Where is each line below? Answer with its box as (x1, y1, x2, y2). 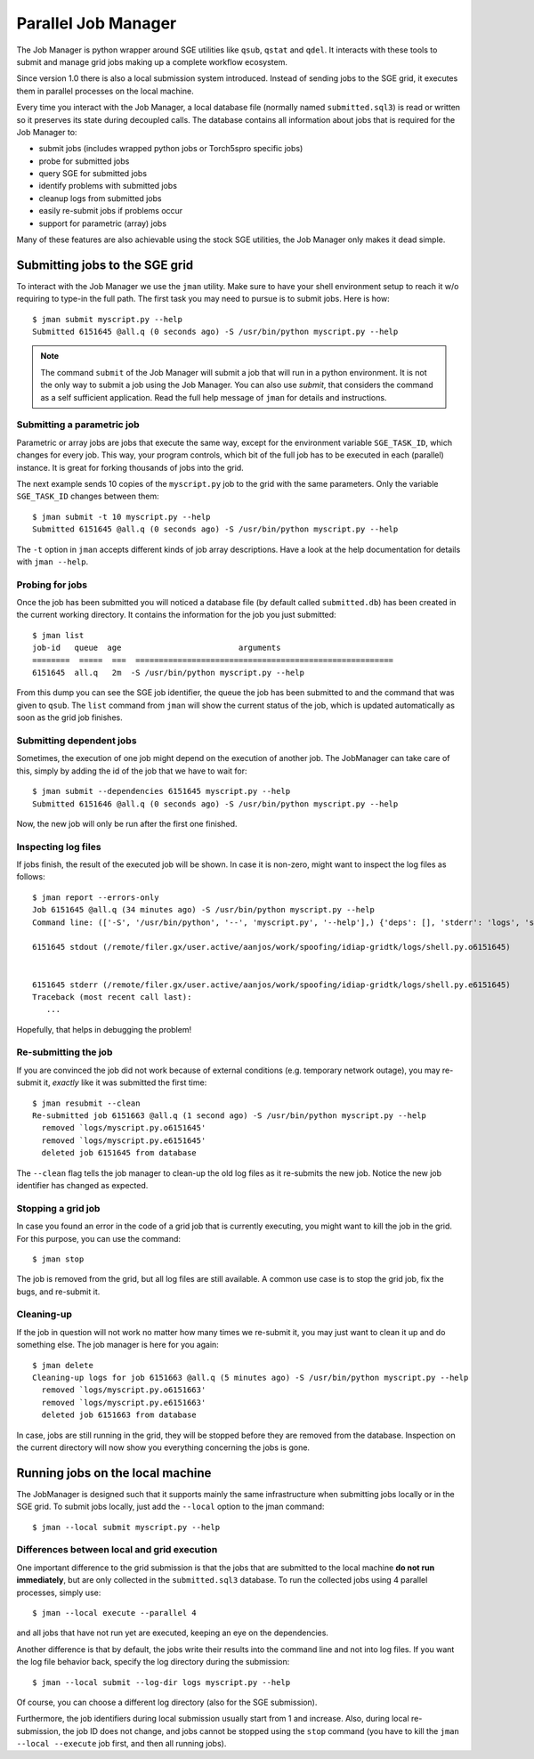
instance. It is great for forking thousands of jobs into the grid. (16, 462, 244, 473)
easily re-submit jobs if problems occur (38, 206, 183, 216)
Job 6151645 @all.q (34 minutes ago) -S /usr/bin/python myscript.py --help (32, 904, 376, 915)
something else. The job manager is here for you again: (16, 1340, 220, 1350)
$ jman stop (32, 1253, 85, 1264)
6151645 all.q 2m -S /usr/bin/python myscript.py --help (32, 668, 304, 678)
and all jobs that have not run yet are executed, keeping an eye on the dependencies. (16, 1627, 329, 1638)
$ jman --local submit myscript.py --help (32, 1522, 221, 1532)
